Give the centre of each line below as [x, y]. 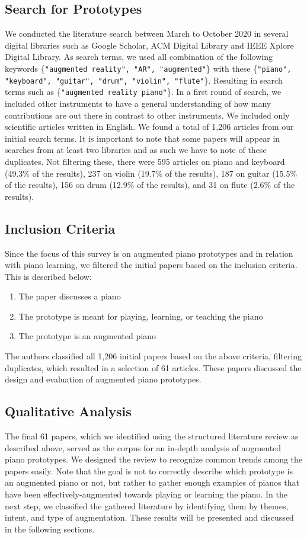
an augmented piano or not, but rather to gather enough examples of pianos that [152, 482]
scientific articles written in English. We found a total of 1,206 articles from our [149, 127]
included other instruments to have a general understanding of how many [138, 103]
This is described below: [48, 276]
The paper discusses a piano [70, 296]
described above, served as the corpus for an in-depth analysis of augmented [143, 447]
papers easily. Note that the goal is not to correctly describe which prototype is [149, 471]
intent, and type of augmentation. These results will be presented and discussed [149, 517]
